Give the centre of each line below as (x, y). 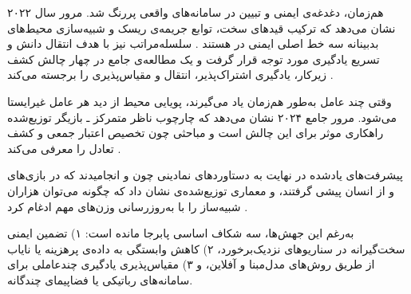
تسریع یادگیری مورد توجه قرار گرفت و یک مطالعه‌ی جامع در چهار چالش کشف (194, 59)
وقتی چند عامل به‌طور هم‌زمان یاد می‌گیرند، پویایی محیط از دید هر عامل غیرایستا (200, 101)
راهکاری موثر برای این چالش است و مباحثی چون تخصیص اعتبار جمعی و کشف (196, 133)
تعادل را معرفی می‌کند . (64, 148)
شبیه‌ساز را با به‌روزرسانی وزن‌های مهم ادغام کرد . (128, 206)
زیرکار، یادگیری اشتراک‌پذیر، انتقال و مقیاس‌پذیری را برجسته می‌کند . (170, 74)
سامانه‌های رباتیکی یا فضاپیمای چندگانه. (100, 279)
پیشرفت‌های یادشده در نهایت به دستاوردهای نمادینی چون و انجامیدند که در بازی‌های (205, 175)
